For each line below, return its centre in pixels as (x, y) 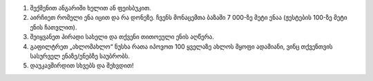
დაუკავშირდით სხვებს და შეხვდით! (82, 66)
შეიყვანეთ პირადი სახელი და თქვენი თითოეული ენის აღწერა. (122, 37)
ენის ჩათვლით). (54, 27)
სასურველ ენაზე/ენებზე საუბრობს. (80, 56)
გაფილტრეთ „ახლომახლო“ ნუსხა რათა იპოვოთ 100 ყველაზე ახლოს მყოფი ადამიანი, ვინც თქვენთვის (181, 46)
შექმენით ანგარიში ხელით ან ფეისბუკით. (90, 8)
